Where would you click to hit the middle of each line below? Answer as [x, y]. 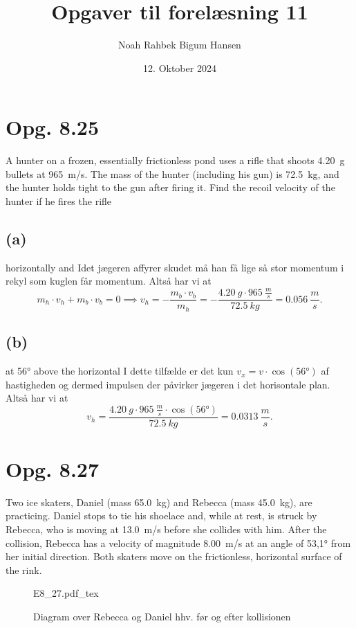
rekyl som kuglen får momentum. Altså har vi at [109, 281]
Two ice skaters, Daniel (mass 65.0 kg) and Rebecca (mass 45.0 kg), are [159, 502]
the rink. [24, 569]
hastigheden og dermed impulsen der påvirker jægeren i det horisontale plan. [168, 384]
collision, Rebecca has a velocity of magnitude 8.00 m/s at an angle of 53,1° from [178, 542]
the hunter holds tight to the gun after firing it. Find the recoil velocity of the [170, 187]
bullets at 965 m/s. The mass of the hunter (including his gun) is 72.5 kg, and [172, 173]
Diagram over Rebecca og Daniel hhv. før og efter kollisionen [162, 616]
